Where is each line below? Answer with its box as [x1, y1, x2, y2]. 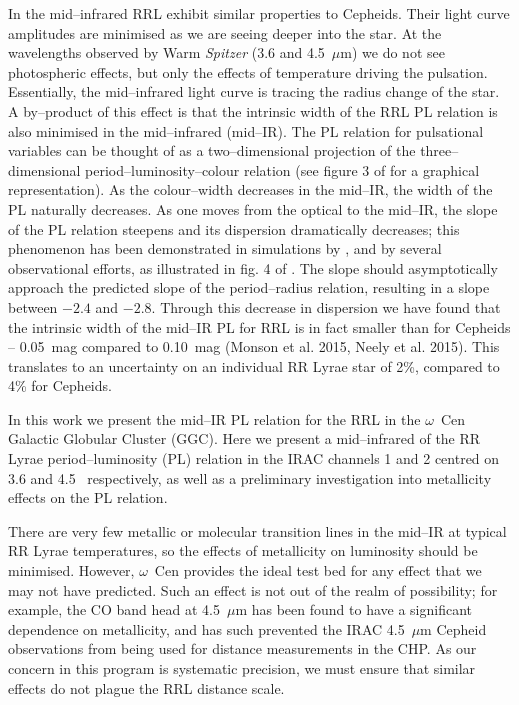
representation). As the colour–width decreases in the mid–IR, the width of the [8, 179, 493, 200]
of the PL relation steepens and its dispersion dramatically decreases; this [8, 218, 460, 239]
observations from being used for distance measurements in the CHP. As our [8, 638, 477, 659]
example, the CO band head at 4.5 [8, 599, 220, 620]
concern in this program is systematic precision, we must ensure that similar [8, 658, 476, 678]
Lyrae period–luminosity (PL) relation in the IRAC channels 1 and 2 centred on [8, 448, 500, 469]
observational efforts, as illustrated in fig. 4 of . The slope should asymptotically [8, 257, 498, 278]
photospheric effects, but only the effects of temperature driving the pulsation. [8, 61, 488, 82]
